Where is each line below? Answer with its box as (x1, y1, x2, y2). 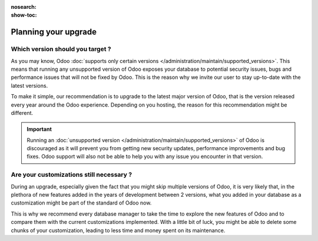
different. (11, 109, 34, 116)
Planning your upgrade (11, 27, 97, 37)
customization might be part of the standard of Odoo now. (11, 199, 152, 206)
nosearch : (11, 4, 37, 10)
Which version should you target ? (11, 45, 111, 53)
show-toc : (11, 12, 37, 19)
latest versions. (11, 82, 48, 89)
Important (26, 126, 52, 133)
